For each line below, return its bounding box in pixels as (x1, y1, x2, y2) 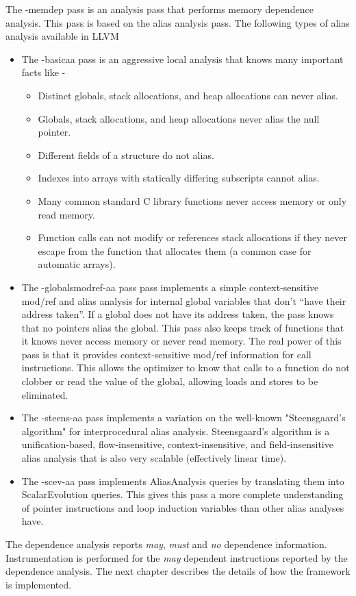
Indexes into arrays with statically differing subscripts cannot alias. (38, 171, 320, 185)
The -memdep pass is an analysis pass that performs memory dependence (5, 2, 314, 16)
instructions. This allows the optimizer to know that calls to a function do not (21, 360, 350, 375)
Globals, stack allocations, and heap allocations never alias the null (38, 111, 320, 125)
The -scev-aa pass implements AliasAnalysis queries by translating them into (21, 473, 344, 488)
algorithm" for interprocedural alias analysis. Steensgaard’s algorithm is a (21, 423, 330, 438)
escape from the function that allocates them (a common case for (38, 243, 311, 258)
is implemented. (5, 577, 72, 591)
